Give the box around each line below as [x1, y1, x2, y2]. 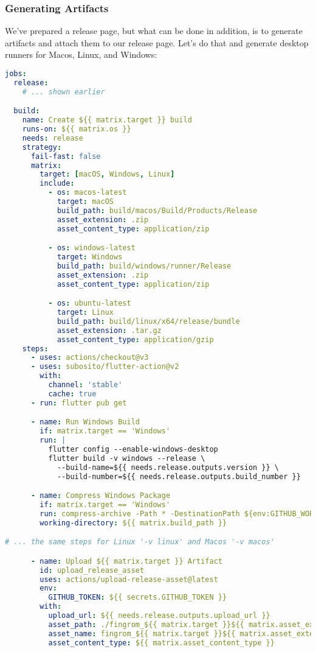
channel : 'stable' [48, 380, 123, 390]
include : [39, 179, 75, 188]
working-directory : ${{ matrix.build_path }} [39, 518, 227, 527]
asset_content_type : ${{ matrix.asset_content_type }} [48, 638, 275, 647]
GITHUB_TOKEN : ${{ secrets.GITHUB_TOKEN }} [48, 593, 227, 602]
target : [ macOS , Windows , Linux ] [39, 170, 175, 179]
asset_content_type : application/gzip [57, 335, 214, 344]
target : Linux [57, 308, 114, 317]
